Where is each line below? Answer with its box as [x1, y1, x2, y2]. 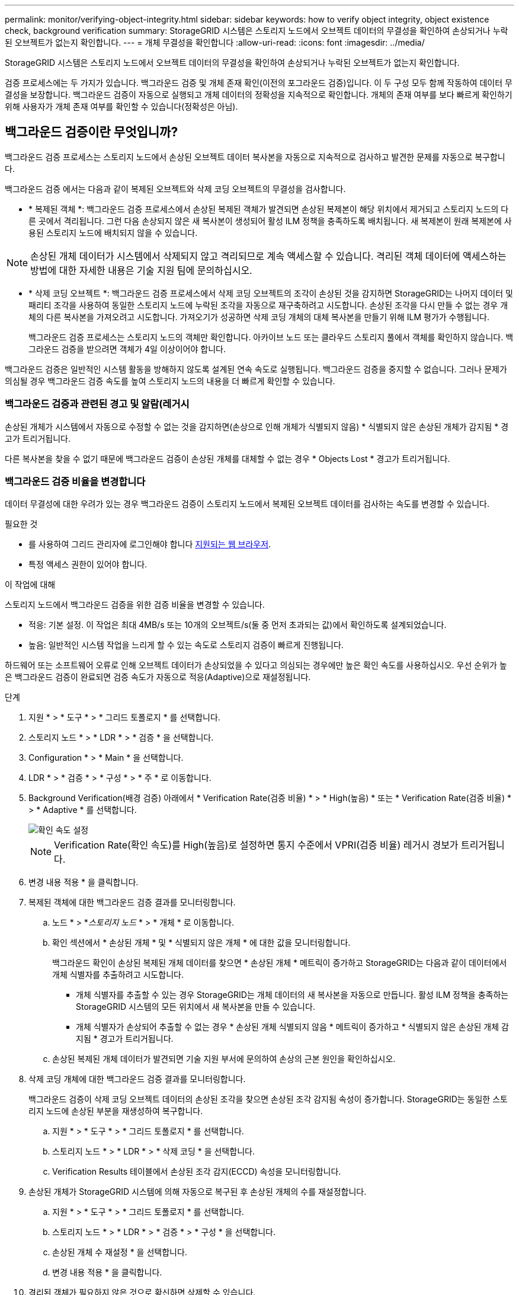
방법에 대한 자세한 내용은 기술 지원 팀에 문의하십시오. [30, 264, 252, 276]
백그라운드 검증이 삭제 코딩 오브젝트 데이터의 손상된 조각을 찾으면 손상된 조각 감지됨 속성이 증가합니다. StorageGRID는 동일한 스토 [28, 1094, 508, 1105]
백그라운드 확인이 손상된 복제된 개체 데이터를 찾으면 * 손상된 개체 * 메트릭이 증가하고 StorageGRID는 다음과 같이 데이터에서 [52, 958, 507, 968]
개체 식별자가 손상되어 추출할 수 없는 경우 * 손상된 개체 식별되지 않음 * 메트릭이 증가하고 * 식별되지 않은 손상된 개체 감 [76, 1022, 509, 1032]
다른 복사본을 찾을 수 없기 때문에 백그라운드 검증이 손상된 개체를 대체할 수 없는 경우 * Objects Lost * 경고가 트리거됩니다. [5, 453, 450, 464]
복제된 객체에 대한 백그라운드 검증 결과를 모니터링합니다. [28, 897, 236, 908]
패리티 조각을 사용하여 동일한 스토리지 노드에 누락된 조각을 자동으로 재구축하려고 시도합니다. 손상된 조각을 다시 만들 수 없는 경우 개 [28, 299, 508, 310]
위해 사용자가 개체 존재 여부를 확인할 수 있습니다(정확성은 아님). [5, 101, 238, 111]
